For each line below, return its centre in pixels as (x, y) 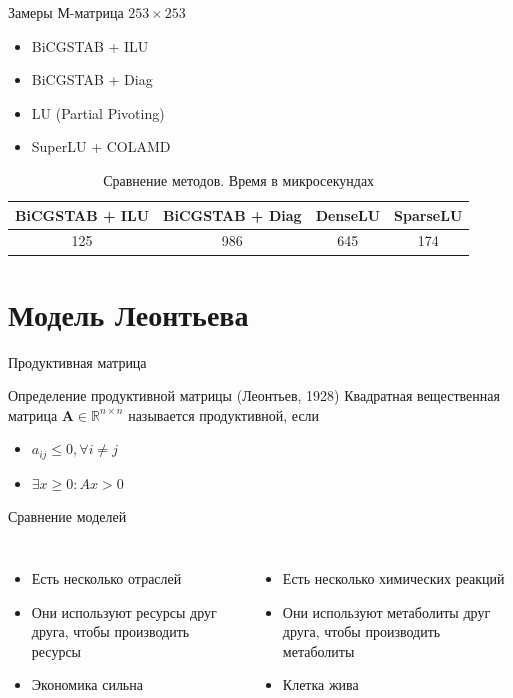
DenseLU (348, 214)
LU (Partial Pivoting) (98, 112)
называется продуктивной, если (224, 414)
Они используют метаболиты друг (386, 611)
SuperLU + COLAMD (101, 146)
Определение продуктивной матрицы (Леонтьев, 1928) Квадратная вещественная (254, 395)
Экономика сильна (87, 684)
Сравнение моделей (67, 516)
